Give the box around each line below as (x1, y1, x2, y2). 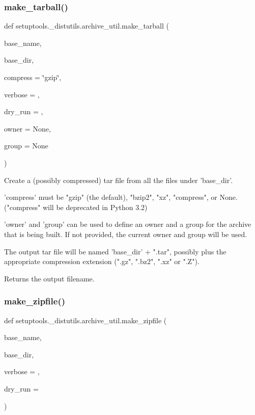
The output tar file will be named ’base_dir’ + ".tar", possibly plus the (4, 246, 226, 256)
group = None (4, 140, 48, 151)
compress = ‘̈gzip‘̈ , (4, 72, 62, 82)
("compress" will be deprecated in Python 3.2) (4, 201, 148, 212)
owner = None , (4, 123, 51, 134)
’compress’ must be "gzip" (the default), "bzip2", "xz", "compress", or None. (4, 192, 238, 202)
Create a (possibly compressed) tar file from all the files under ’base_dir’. (4, 174, 233, 185)
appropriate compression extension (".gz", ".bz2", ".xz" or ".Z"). (4, 256, 200, 267)
